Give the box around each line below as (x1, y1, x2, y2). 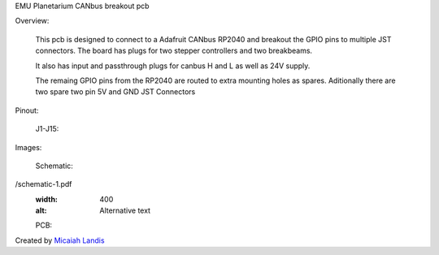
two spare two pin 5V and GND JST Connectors (35, 87, 196, 97)
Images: (15, 142, 42, 152)
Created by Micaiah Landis (15, 236, 105, 245)
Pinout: (15, 106, 39, 115)
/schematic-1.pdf (15, 179, 72, 189)
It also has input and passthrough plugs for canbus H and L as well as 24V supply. (35, 61, 311, 71)
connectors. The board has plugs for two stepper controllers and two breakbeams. (35, 45, 313, 56)
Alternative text (99, 205, 150, 215)
